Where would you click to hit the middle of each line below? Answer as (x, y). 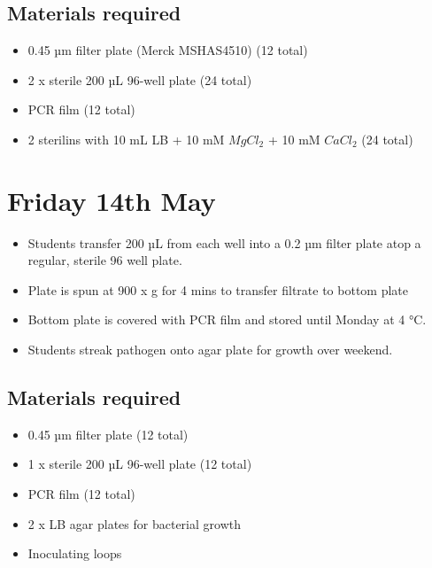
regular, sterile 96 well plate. (105, 260)
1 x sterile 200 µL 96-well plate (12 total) (140, 464)
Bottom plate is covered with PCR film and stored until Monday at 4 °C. (227, 319)
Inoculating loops (75, 553)
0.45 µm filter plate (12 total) (108, 434)
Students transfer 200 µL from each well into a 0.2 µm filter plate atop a (224, 242)
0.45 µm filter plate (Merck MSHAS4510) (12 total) (168, 50)
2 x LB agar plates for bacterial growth (134, 523)
